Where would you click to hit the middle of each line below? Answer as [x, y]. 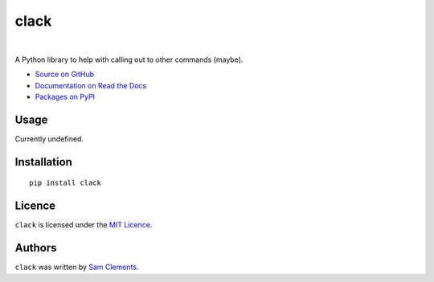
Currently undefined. [49, 139]
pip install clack [66, 183]
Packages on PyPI [65, 97]
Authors [36, 248]
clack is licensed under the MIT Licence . [84, 225]
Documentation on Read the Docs [91, 85]
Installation [43, 162]
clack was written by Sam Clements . [77, 267]
